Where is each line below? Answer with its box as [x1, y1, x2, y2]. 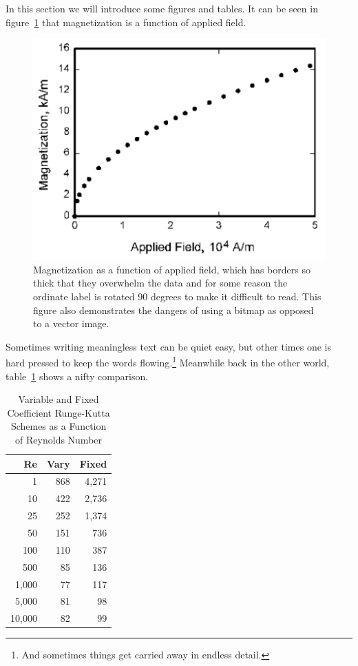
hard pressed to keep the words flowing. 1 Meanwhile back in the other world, [6, 353, 330, 370]
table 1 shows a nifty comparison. [6, 368, 149, 383]
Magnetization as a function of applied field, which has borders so [33, 262, 310, 276]
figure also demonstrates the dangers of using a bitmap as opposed [33, 302, 314, 317]
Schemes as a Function [10, 419, 107, 433]
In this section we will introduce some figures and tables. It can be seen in [6, 1, 318, 15]
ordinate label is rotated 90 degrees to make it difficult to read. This [33, 289, 322, 304]
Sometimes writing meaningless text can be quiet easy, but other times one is [6, 339, 331, 353]
